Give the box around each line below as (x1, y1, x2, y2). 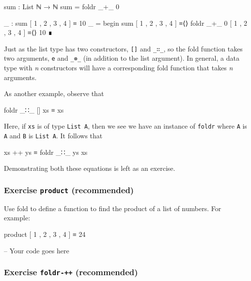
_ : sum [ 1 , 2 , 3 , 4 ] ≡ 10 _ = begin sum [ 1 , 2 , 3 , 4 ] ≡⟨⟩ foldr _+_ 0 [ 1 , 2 (4, 17, 248, 28)
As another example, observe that (4, 88, 104, 99)
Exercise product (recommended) (4, 183, 134, 196)
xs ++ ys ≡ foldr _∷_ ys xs (4, 147, 88, 157)
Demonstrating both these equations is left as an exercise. (4, 163, 175, 173)
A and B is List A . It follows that (4, 131, 103, 141)
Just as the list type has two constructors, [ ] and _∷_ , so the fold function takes (4, 43, 243, 53)
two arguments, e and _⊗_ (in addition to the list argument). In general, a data (4, 53, 239, 63)
